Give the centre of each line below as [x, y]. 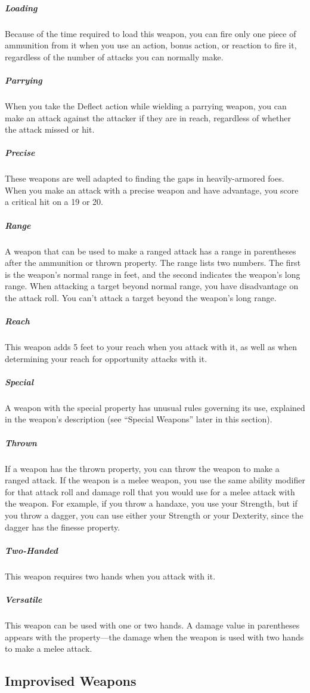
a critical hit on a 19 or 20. [54, 202]
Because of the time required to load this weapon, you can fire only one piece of [151, 33]
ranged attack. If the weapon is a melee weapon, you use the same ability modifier [155, 480]
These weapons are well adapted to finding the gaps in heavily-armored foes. [145, 178]
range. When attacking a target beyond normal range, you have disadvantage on [152, 286]
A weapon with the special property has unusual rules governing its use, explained [155, 407]
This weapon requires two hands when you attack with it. [110, 576]
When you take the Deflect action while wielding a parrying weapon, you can [146, 105]
